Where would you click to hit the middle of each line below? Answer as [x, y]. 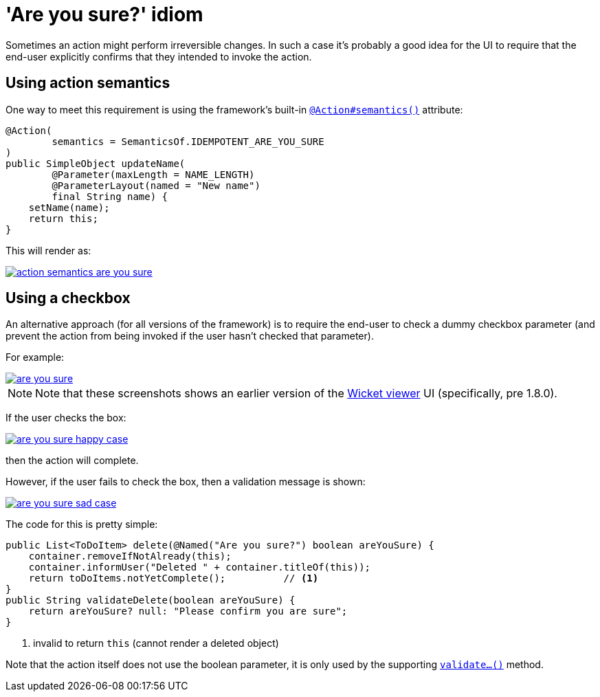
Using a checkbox [68, 298]
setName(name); [69, 207]
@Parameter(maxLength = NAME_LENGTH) [153, 174]
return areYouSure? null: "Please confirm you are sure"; [188, 611]
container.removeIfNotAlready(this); [130, 556]
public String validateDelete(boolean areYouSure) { [151, 600]
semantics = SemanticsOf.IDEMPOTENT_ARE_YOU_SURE [188, 141]
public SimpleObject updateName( [96, 163]
